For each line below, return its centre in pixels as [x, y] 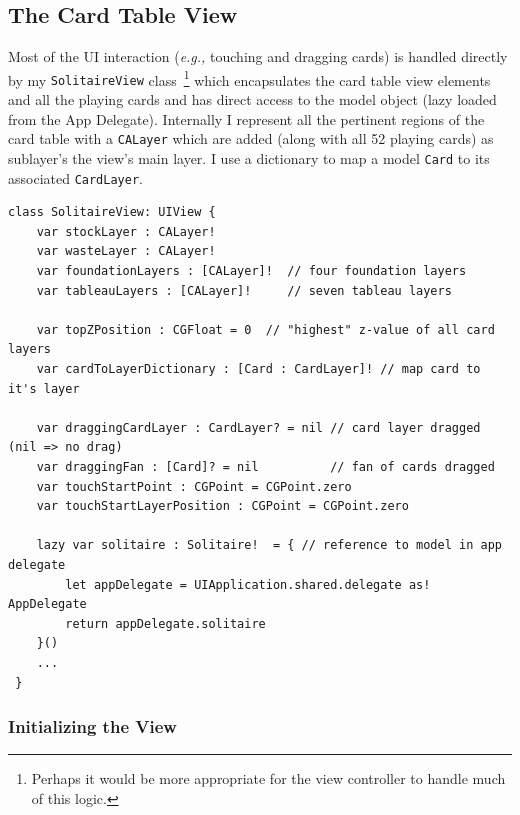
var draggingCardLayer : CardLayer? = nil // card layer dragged [258, 427]
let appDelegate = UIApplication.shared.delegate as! [248, 584]
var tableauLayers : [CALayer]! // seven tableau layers [244, 290]
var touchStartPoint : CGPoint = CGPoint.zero [194, 486]
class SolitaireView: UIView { [112, 212]
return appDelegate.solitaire [165, 623]
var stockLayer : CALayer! [126, 231]
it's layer [44, 388]
